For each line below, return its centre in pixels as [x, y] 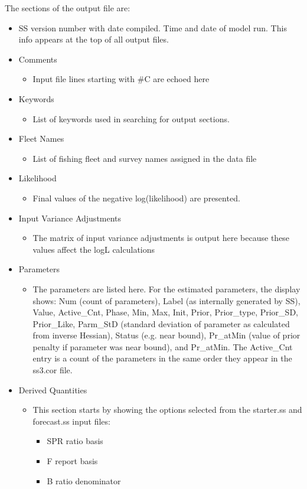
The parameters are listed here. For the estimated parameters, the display [166, 288]
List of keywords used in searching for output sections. [131, 118]
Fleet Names [41, 138]
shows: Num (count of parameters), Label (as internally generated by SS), [166, 300]
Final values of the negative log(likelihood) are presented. [136, 198]
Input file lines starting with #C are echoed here [121, 79]
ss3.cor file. [53, 370]
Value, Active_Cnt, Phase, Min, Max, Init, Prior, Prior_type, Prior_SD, [165, 312]
